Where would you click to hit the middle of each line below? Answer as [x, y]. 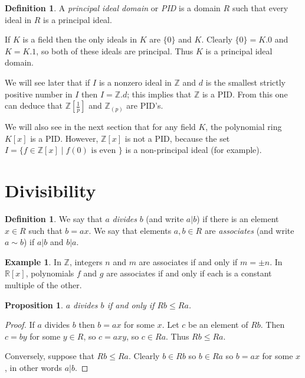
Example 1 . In [33, 261]
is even [104, 151]
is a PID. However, [64, 138]
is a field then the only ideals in [80, 39]
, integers [86, 261]
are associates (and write [249, 230]
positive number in [39, 94]
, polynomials [50, 273]
